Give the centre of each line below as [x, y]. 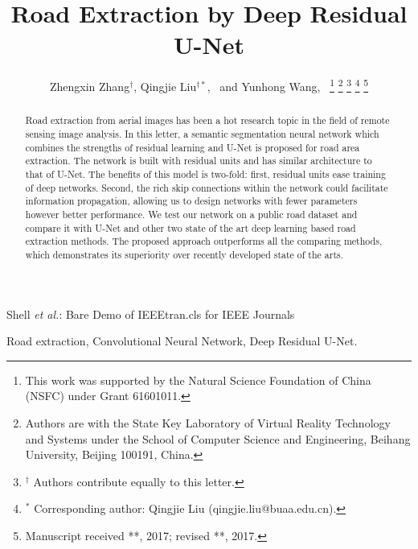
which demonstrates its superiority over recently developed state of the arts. [184, 254]
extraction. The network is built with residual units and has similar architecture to [199, 161]
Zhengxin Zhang [90, 86]
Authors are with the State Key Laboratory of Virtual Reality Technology [208, 422]
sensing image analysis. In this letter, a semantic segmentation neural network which [202, 134]
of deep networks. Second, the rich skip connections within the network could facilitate [207, 187]
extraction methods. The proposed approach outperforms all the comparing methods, [204, 241]
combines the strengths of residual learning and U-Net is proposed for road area [193, 147]
